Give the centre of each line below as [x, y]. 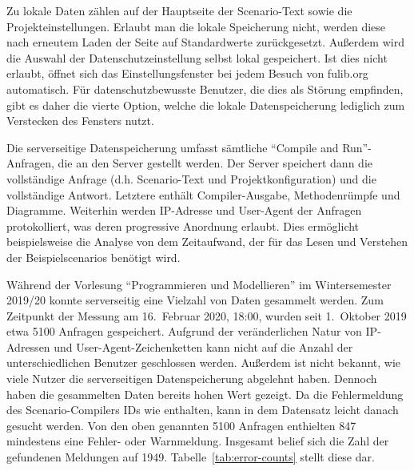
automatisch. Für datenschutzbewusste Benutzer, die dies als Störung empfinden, [205, 89]
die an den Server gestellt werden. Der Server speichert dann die [215, 163]
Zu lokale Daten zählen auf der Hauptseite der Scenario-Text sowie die [179, 10]
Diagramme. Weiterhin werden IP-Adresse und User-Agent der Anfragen [184, 210]
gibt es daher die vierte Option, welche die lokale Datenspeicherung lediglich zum [206, 105]
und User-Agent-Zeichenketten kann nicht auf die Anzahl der [203, 346]
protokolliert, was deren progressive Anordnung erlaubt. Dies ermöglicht [183, 225]
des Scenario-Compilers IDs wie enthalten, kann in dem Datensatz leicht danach [203, 410]
